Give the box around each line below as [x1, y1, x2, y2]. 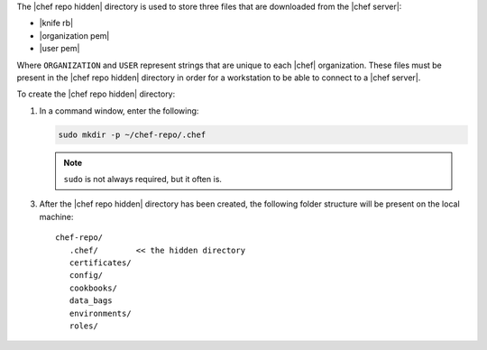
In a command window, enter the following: [39, 105, 199, 116]
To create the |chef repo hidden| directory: [16, 88, 176, 99]
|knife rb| [39, 18, 74, 29]
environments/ [69, 308, 132, 318]
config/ [69, 271, 104, 281]
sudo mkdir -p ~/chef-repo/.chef [58, 129, 207, 140]
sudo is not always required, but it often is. [63, 174, 223, 185]
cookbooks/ [69, 282, 117, 293]
